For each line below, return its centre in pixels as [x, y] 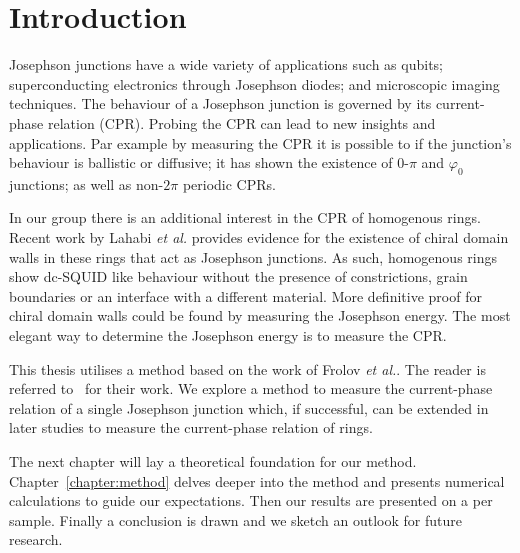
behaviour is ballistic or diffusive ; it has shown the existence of [201, 162]
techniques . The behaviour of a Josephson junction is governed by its [220, 103]
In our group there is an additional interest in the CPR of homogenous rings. [245, 217]
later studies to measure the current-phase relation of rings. [191, 427]
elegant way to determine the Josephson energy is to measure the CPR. [228, 335]
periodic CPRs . [229, 183]
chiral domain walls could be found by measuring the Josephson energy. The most [260, 315]
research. [36, 539]
